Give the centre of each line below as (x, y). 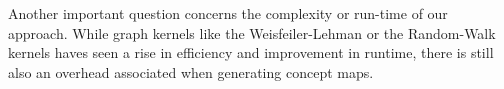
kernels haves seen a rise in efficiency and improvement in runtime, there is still (251, 52)
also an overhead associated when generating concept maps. (191, 71)
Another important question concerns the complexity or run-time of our (228, 13)
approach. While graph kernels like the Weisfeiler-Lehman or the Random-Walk (252, 32)
